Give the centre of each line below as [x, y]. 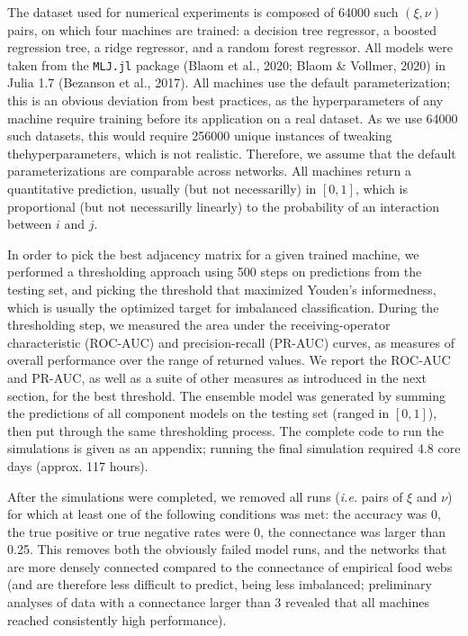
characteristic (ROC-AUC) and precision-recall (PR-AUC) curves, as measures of [231, 342]
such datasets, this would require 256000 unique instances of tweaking [200, 136]
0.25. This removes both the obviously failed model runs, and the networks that [227, 549]
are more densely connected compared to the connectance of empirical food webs [230, 566]
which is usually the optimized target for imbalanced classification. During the [223, 307]
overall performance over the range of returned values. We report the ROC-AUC [229, 360]
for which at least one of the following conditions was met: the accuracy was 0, [224, 514]
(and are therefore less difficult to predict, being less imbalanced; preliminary [220, 584]
